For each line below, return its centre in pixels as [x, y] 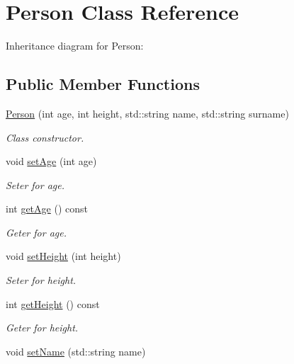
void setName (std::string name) [76, 351]
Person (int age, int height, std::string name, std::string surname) [147, 113]
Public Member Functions [103, 84]
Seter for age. [35, 184]
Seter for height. [41, 280]
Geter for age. [36, 232]
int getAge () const [47, 209]
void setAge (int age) [51, 161]
